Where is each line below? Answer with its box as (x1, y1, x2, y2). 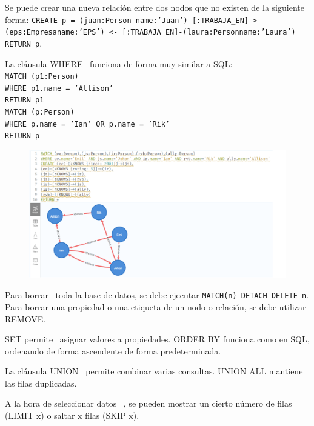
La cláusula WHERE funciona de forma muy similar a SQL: (5, 57, 233, 70)
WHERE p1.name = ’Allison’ (5, 84, 113, 93)
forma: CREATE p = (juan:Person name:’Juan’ (5, 13, 184, 25)
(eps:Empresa (5, 28, 57, 37)
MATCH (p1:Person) (5, 72, 79, 81)
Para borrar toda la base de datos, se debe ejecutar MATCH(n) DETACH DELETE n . (5, 288, 309, 301)
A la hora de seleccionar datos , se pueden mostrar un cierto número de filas (5, 397, 292, 410)
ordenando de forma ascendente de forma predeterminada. (5, 344, 221, 357)
